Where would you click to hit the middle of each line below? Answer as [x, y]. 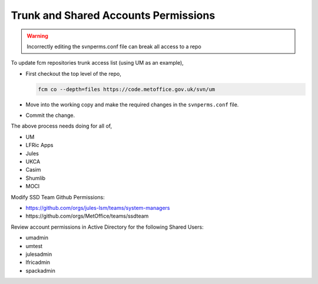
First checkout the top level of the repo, [74, 73]
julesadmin [39, 254]
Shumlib [36, 178]
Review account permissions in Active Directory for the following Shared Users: [107, 227]
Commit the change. [50, 115]
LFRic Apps [39, 145]
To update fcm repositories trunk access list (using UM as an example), [97, 63]
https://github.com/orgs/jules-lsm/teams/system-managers [98, 208]
